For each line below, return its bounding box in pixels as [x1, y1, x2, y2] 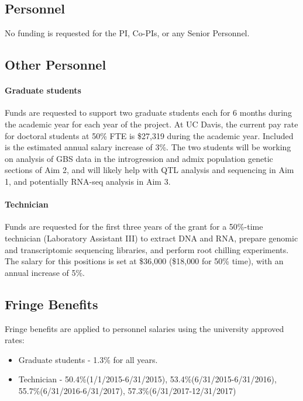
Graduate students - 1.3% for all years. [18, 353, 158, 365]
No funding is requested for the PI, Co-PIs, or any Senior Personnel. [5, 27, 250, 39]
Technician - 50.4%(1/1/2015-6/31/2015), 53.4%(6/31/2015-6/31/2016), [18, 373, 277, 385]
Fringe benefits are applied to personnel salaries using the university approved [5, 322, 284, 334]
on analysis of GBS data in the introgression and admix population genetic [5, 152, 273, 164]
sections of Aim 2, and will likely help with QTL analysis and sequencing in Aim [5, 164, 294, 176]
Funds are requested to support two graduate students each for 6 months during [5, 106, 292, 119]
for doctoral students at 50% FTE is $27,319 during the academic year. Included [5, 129, 294, 141]
